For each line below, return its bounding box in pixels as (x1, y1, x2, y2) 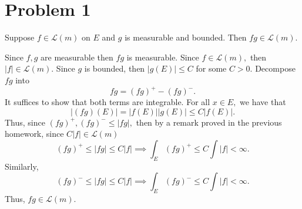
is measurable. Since (126, 50, 199, 63)
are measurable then (41, 50, 113, 63)
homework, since (5, 127, 64, 140)
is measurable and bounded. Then (125, 31, 247, 43)
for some (196, 62, 227, 75)
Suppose (5, 31, 35, 43)
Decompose (255, 62, 296, 75)
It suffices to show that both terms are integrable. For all (5, 96, 210, 107)
